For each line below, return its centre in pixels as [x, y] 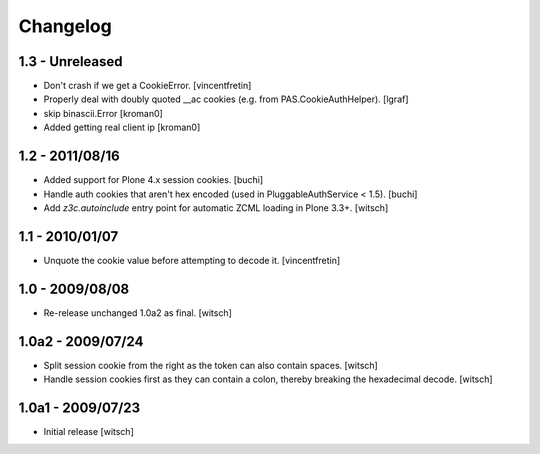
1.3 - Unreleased [71, 61]
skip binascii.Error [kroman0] [103, 113]
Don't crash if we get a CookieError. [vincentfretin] [147, 86]
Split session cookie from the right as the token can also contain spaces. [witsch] [211, 365]
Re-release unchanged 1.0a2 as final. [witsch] [137, 312]
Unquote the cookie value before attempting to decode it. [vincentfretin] [192, 260]
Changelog [65, 26]
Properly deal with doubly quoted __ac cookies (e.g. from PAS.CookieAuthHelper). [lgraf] [226, 99]
